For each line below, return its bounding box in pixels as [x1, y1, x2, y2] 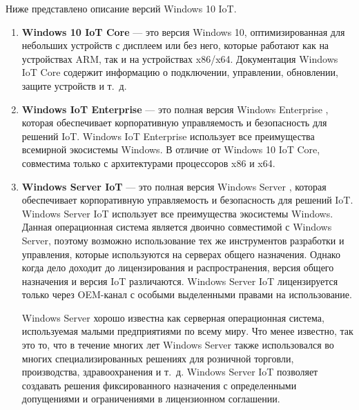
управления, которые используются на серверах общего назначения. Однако [21, 246, 340, 261]
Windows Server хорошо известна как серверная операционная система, [21, 310, 324, 324]
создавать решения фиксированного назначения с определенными [21, 378, 297, 392]
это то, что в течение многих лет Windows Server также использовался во [21, 338, 334, 352]
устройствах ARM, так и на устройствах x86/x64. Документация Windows [21, 51, 338, 66]
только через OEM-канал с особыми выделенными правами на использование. [21, 287, 352, 302]
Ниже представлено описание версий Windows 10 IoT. [6, 1, 237, 15]
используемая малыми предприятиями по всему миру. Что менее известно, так [21, 324, 353, 338]
